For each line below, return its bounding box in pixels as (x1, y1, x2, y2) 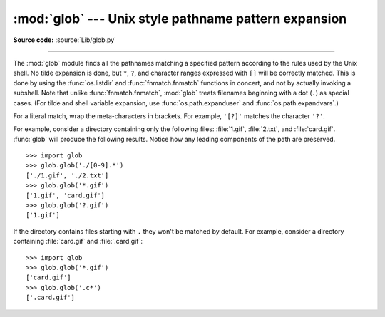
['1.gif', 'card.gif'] (26, 191, 106, 199)
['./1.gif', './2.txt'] (26, 171, 109, 180)
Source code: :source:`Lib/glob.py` (13, 36, 117, 44)
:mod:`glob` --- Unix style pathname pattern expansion (13, 11, 347, 26)
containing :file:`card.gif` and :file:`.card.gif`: (13, 237, 143, 246)
